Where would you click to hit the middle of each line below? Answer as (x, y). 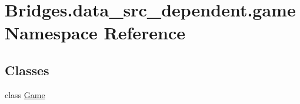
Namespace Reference (95, 33)
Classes (27, 70)
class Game (25, 94)
